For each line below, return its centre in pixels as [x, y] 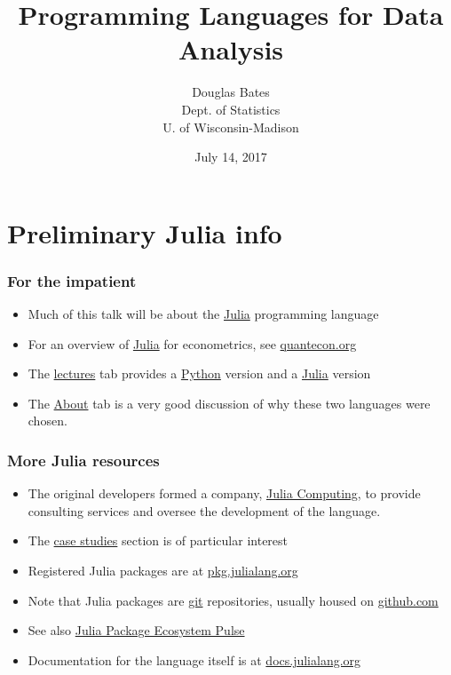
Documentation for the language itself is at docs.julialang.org [194, 659]
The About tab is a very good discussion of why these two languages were [229, 403]
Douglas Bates [231, 92]
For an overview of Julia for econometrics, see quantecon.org [192, 343]
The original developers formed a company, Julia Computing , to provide [224, 493]
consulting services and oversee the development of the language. [204, 510]
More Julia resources [83, 460]
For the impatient [72, 280]
